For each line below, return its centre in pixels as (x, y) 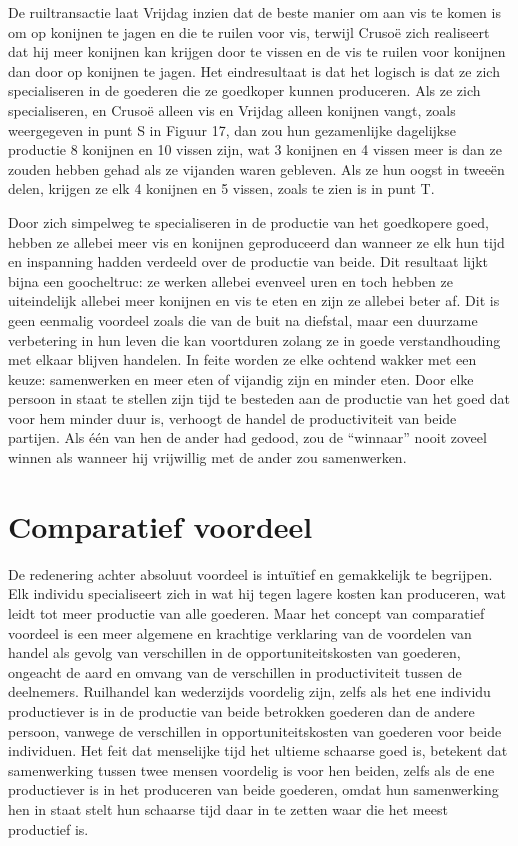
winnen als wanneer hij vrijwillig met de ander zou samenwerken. (207, 457)
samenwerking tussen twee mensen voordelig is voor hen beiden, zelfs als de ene (251, 769)
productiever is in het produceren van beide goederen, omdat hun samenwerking (253, 789)
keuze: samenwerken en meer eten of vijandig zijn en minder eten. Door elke (241, 378)
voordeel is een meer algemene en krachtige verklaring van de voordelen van (240, 632)
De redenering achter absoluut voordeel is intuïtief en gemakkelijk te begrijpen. (250, 573)
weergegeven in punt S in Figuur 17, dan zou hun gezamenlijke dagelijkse (232, 129)
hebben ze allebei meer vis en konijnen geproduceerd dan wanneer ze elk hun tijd (256, 241)
